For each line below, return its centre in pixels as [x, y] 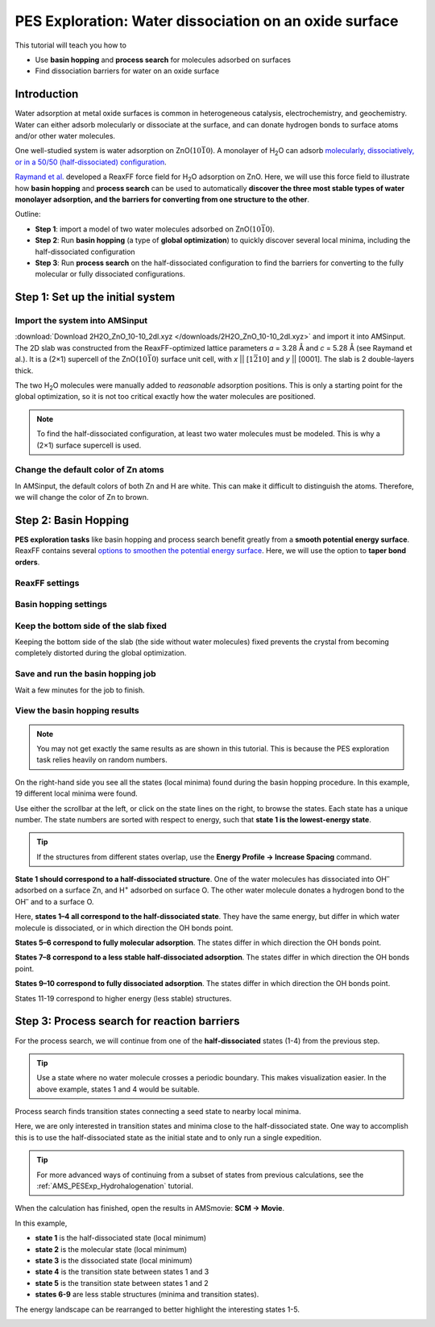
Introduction [47, 94]
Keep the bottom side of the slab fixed [91, 626]
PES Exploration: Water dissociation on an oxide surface [207, 21]
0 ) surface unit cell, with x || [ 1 [203, 360]
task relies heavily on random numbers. [102, 760]
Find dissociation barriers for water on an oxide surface [127, 71]
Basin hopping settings [61, 605]
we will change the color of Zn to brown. [82, 497]
